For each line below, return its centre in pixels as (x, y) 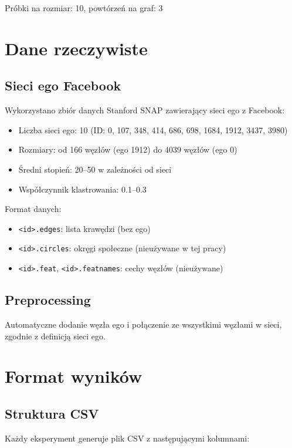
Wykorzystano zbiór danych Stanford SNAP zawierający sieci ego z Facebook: (145, 110)
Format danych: (33, 209)
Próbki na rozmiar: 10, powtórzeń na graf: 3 (84, 8)
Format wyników (74, 376)
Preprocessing (48, 300)
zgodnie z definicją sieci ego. (55, 336)
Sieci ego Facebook (63, 85)
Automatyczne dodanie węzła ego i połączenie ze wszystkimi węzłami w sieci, (143, 324)
